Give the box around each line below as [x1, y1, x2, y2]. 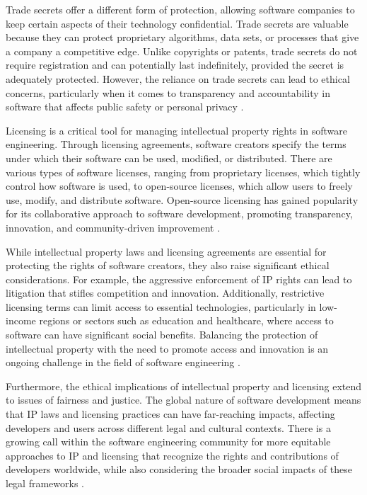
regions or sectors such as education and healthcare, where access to [39, 313, 334, 328]
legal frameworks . [6, 476, 84, 490]
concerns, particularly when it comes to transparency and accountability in [6, 85, 330, 100]
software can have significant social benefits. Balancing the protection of [6, 327, 318, 342]
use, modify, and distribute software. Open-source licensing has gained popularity [6, 192, 359, 207]
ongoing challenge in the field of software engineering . [6, 355, 240, 370]
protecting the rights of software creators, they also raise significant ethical [6, 258, 330, 273]
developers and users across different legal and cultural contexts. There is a [6, 420, 332, 435]
